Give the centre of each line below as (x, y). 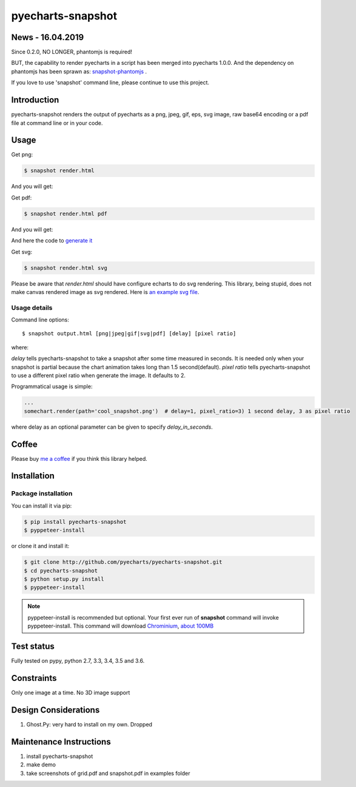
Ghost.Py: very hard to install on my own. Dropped (89, 724)
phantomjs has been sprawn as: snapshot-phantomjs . (79, 71)
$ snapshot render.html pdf (65, 213)
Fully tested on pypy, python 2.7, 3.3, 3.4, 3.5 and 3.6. (78, 661)
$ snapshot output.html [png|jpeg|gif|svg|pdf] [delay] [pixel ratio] (129, 334)
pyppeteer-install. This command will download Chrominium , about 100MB (121, 626)
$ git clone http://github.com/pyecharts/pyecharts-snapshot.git (123, 562)
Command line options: (40, 320)
